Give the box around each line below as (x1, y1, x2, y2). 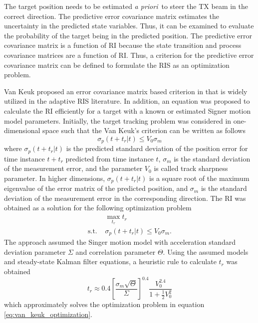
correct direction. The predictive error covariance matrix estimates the (4, 10, 219, 21)
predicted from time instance (65, 153, 154, 163)
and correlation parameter (75, 246, 156, 257)
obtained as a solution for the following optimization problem (4, 202, 192, 213)
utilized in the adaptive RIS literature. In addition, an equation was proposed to (4, 96, 250, 106)
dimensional (4, 125, 40, 136)
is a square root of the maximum (149, 172, 250, 183)
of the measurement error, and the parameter (4, 163, 143, 173)
